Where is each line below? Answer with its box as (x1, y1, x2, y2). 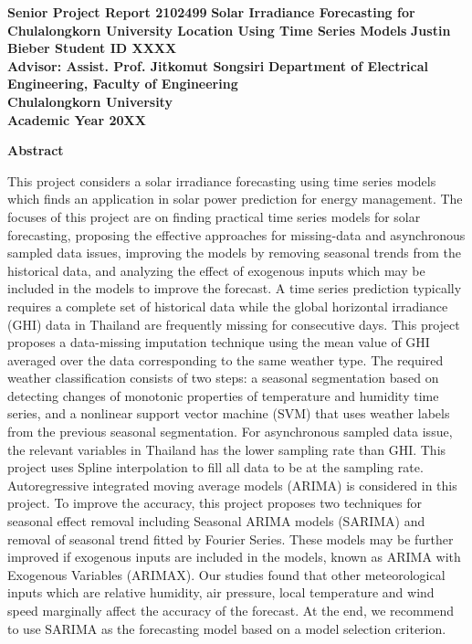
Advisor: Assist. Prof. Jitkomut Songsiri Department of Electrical (7, 56, 428, 75)
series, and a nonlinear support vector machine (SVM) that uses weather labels (7, 404, 450, 423)
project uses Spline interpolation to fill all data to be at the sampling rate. (7, 458, 424, 477)
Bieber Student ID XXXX (7, 38, 177, 58)
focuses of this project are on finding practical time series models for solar (7, 206, 421, 226)
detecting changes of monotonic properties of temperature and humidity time (7, 385, 439, 405)
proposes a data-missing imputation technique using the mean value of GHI (7, 333, 430, 352)
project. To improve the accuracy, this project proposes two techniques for (7, 493, 422, 512)
